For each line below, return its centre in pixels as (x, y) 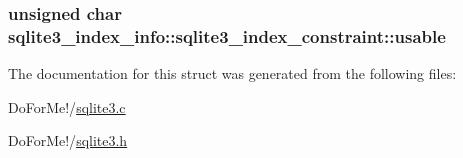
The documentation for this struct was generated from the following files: (232, 73)
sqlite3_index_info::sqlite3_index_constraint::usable (227, 35)
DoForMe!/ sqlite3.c (67, 106)
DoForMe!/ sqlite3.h (68, 140)
